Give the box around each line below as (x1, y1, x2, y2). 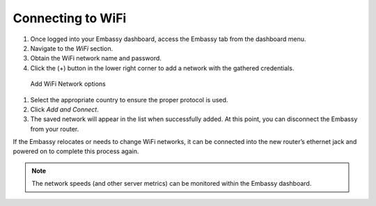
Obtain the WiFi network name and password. (30, 54, 162, 63)
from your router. (30, 125, 79, 133)
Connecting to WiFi (13, 10, 127, 26)
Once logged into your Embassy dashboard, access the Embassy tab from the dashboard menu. (30, 35, 306, 43)
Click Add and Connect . (30, 105, 99, 113)
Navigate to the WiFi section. (30, 44, 113, 52)
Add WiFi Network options (30, 80, 106, 88)
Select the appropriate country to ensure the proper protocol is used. (30, 95, 228, 104)
